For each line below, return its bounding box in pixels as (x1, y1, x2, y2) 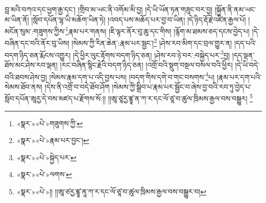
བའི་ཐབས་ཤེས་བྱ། (5, 71, 47, 82)
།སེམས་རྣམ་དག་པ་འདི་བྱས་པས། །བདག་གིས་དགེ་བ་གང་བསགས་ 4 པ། (49, 70, 215, 82)
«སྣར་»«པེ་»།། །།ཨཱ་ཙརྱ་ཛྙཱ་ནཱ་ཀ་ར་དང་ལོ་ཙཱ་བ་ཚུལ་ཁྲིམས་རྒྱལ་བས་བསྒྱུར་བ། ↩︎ (16, 186, 207, 196)
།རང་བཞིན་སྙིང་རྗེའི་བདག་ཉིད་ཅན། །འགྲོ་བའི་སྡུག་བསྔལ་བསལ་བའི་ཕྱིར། (60, 59, 233, 70)
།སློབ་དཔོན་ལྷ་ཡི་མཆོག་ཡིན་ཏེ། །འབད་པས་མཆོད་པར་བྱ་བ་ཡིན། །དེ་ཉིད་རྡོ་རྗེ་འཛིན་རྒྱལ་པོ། (31, 14, 246, 24)
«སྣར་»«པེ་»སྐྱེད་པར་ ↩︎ (16, 152, 77, 162)
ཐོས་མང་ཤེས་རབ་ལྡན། (5, 59, 58, 70)
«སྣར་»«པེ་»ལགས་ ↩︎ (16, 169, 72, 180)
